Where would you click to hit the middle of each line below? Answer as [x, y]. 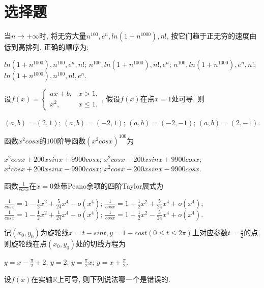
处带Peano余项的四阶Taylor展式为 [108, 186]
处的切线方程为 [100, 243]
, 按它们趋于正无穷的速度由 [212, 36]
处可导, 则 [188, 98]
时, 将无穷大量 [63, 36]
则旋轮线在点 [25, 243]
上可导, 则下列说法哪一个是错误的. [114, 279]
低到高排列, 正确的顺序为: [47, 47]
